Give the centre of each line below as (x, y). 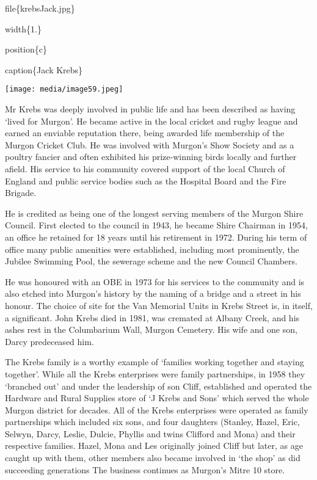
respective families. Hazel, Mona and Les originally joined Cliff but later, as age (154, 445)
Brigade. (21, 193)
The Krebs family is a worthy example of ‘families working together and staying (155, 362)
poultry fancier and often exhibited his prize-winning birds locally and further (151, 157)
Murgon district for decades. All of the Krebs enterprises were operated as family (157, 409)
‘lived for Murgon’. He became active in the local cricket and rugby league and (151, 121)
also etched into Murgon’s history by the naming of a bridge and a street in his (153, 293)
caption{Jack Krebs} (44, 69)
